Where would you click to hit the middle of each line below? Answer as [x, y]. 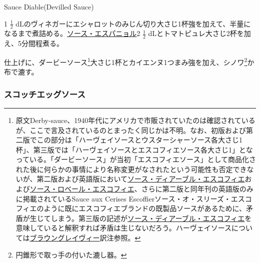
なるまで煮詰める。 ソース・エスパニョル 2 [72, 33]
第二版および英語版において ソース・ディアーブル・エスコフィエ [141, 179]
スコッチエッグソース [45, 94]
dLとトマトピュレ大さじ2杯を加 [199, 33]
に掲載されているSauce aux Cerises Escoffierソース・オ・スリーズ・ [123, 198]
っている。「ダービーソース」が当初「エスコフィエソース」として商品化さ [136, 159]
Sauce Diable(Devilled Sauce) [49, 6]
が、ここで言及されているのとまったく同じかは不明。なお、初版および [131, 130]
